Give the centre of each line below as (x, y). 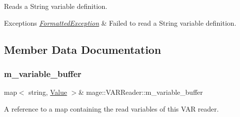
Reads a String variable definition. (56, 6)
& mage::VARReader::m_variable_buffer (141, 92)
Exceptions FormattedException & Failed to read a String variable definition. (120, 22)
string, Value (48, 92)
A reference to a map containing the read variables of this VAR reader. (111, 108)
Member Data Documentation (83, 49)
